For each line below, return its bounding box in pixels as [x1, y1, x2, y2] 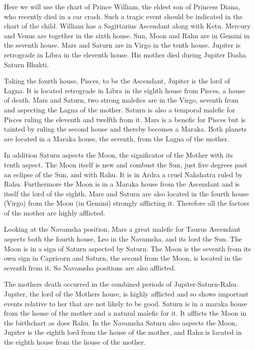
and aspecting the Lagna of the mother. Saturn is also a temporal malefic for [4, 104, 235, 114]
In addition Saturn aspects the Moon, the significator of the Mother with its [4, 150, 233, 160]
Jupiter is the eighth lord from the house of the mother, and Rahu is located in [4, 327, 242, 337]
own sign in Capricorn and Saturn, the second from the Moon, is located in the [4, 253, 242, 263]
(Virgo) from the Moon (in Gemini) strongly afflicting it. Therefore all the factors [4, 198, 250, 208]
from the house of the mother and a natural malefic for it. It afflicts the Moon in [4, 308, 247, 318]
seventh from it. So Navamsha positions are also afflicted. [4, 262, 176, 272]
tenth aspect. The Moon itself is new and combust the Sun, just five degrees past [4, 159, 248, 169]
